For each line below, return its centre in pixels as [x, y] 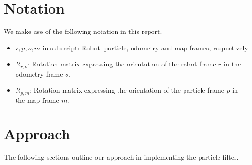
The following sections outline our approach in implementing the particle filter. [121, 157]
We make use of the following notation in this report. [83, 31]
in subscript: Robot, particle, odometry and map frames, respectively [145, 47]
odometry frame [39, 74]
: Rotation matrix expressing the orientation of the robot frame [122, 64]
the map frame [37, 100]
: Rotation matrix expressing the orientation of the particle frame [127, 90]
